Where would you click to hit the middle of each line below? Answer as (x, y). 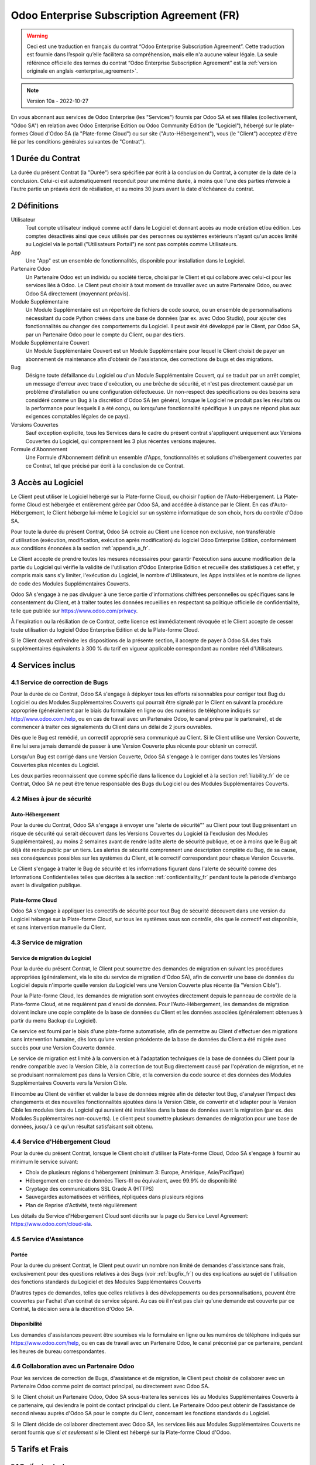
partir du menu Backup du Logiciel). (54, 1020)
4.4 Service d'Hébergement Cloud (61, 1142)
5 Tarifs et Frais (39, 1449)
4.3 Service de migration (47, 942)
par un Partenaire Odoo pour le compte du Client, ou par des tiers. (105, 335)
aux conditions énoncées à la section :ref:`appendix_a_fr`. (80, 548)
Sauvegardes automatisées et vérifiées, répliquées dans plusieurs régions (115, 1197)
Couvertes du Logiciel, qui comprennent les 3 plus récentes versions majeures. (121, 441)
